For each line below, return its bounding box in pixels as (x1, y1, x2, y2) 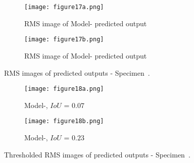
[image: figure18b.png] (24, 118, 104, 125)
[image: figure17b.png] (24, 36, 104, 43)
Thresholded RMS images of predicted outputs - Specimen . (4, 149, 190, 159)
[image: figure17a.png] (24, 4, 104, 11)
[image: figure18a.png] (24, 85, 104, 93)
